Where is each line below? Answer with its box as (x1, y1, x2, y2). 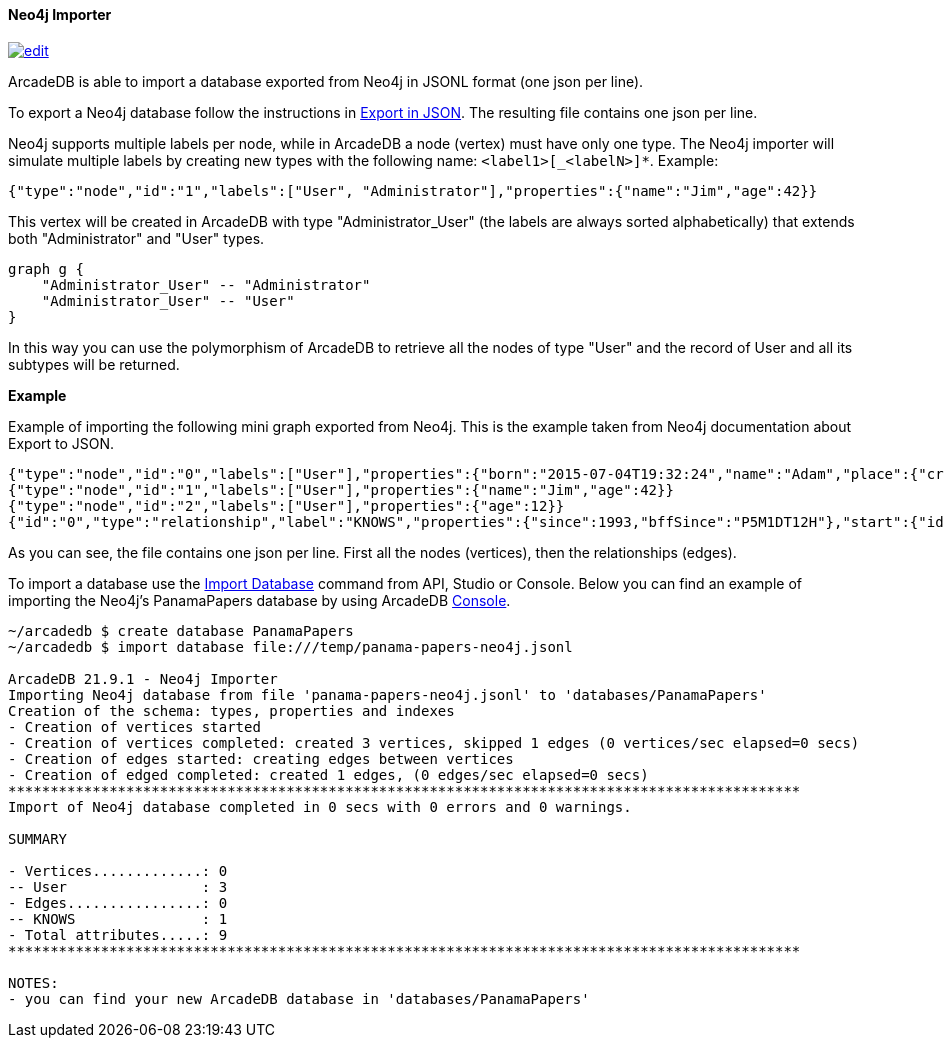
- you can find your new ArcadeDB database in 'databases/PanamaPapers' (8, 990, 590, 1007)
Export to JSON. (8, 434, 115, 452)
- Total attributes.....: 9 (8, 926, 228, 943)
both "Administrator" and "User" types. (8, 229, 265, 247)
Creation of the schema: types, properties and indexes (8, 702, 455, 719)
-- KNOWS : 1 (8, 910, 228, 927)
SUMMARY (8, 830, 68, 847)
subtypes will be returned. (8, 355, 180, 373)
